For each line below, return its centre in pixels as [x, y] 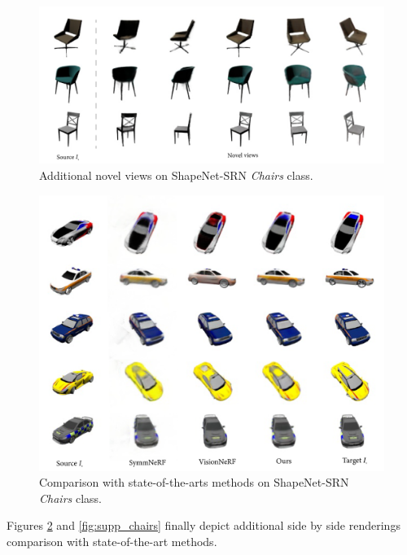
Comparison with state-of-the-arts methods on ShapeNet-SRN [194, 482]
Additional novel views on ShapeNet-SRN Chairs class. [176, 175]
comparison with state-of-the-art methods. [112, 542]
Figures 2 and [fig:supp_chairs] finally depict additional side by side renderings [203, 525]
